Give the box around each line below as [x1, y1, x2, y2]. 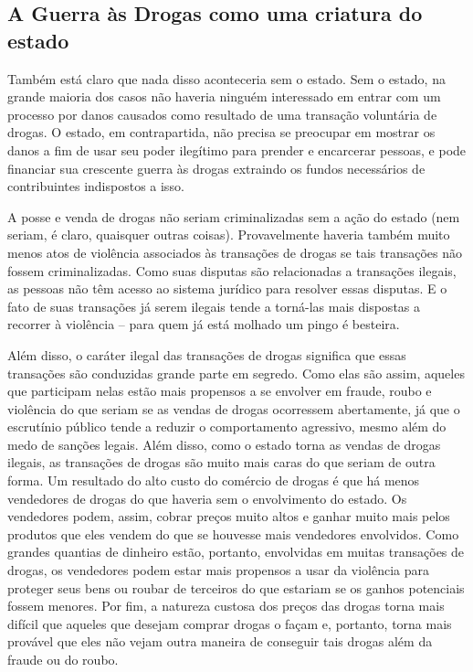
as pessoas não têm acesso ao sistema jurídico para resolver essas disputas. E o [7, 279, 447, 298]
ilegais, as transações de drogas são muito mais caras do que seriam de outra [7, 453, 436, 472]
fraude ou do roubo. [7, 650, 119, 668]
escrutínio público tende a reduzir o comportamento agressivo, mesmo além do [7, 417, 447, 436]
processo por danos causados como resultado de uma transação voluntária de [7, 104, 437, 123]
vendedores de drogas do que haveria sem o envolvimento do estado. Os [7, 488, 407, 507]
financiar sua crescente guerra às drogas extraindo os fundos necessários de [7, 158, 426, 177]
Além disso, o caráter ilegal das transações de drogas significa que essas [7, 345, 406, 364]
